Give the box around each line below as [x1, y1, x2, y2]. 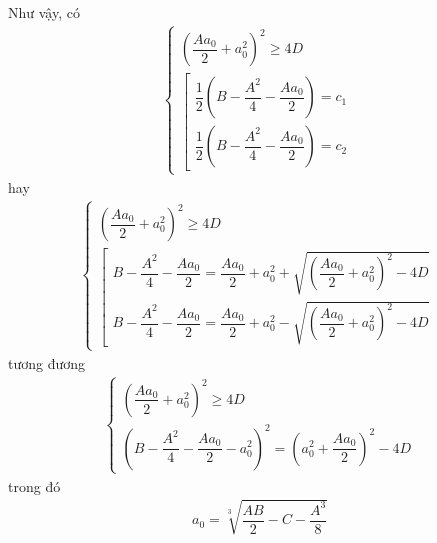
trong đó [8, 475, 61, 496]
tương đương [8, 352, 86, 373]
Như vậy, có [8, 2, 80, 22]
